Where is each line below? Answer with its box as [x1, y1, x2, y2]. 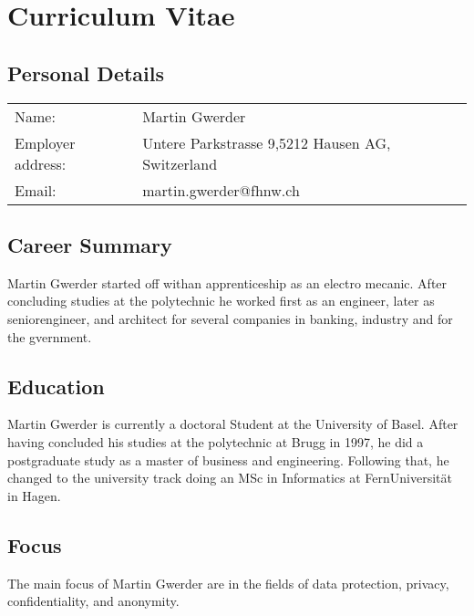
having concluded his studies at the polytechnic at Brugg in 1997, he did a [7, 432, 424, 451]
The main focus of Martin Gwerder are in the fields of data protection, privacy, [7, 573, 449, 592]
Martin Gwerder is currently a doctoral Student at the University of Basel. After [7, 414, 459, 433]
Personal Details [7, 58, 165, 87]
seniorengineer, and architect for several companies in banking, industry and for [7, 308, 453, 328]
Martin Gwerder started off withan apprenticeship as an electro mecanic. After [7, 273, 448, 292]
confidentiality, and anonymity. [7, 591, 180, 611]
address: [15, 152, 67, 174]
